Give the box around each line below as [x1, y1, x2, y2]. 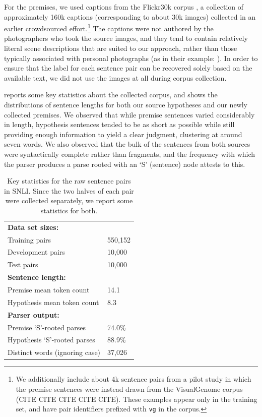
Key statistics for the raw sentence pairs [7, 175, 131, 186]
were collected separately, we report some [5, 195, 133, 206]
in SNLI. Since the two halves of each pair [4, 185, 134, 196]
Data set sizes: [8, 221, 59, 232]
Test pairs [8, 259, 38, 270]
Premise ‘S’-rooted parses [8, 322, 86, 332]
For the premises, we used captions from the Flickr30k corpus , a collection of [4, 2, 243, 12]
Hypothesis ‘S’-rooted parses [8, 334, 95, 345]
